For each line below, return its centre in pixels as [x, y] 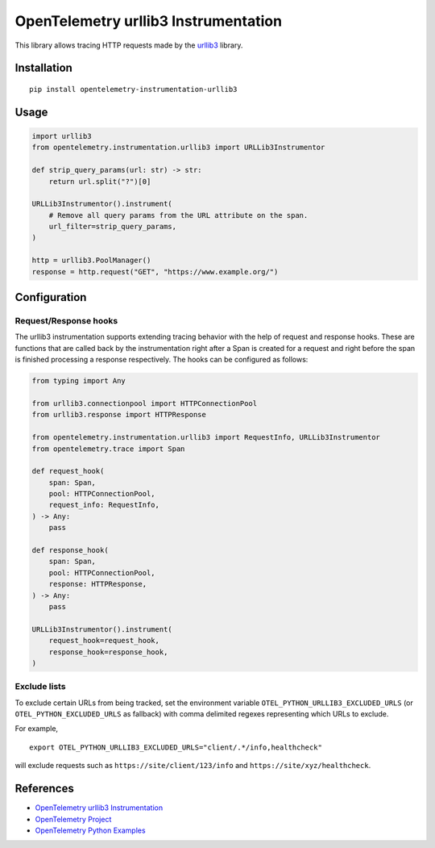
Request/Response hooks [66, 321]
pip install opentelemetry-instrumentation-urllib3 [133, 89]
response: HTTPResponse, [98, 584]
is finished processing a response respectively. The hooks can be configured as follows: [162, 360]
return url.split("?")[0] [100, 181]
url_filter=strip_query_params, [113, 227]
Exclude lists [40, 687]
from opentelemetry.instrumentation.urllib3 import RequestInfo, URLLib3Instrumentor [206, 437]
